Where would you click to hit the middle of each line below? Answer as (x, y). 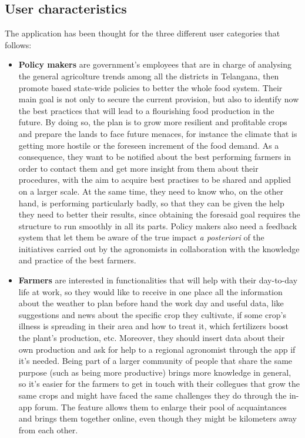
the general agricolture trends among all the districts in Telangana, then (149, 76)
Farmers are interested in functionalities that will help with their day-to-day (158, 280)
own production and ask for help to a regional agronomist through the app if (157, 349)
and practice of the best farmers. (77, 260)
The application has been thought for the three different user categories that (143, 33)
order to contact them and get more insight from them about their (138, 168)
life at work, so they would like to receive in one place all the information (150, 291)
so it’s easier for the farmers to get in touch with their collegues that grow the (159, 384)
